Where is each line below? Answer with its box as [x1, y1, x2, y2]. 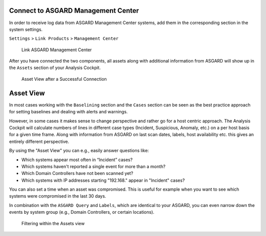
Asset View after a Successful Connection [21, 76, 107, 82]
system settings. [9, 26, 43, 32]
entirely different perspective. [9, 138, 69, 144]
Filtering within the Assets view [21, 220, 85, 226]
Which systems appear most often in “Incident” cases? [21, 157, 133, 163]
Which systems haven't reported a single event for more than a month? [21, 163, 166, 169]
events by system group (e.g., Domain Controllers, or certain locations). [9, 209, 155, 215]
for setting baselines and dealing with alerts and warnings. [9, 109, 128, 115]
